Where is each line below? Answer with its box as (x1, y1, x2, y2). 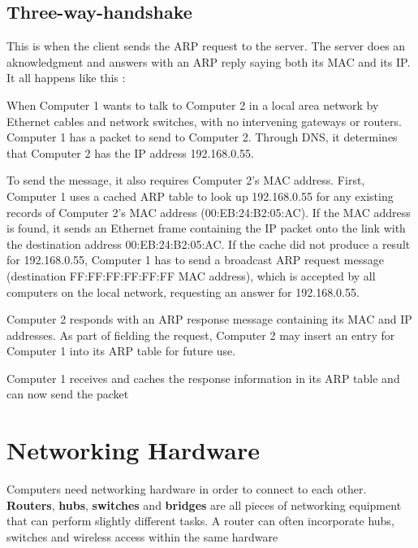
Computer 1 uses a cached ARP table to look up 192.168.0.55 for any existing (6, 187, 394, 204)
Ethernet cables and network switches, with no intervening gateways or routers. (6, 112, 402, 129)
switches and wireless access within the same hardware (6, 528, 278, 545)
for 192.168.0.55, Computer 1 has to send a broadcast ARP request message (6, 251, 384, 268)
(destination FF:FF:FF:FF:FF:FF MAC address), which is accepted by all (6, 267, 376, 284)
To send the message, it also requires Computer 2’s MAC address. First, (6, 172, 365, 189)
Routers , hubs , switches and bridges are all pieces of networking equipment (6, 496, 402, 513)
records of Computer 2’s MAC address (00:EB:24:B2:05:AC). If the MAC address (6, 203, 411, 220)
